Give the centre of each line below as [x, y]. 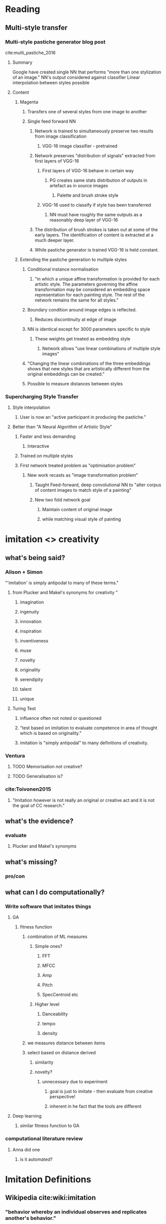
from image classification [61, 136]
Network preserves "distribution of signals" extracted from [95, 155]
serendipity [31, 679]
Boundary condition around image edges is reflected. [82, 309]
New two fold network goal [63, 500]
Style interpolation [31, 407]
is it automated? [36, 1159]
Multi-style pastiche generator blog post [55, 42]
